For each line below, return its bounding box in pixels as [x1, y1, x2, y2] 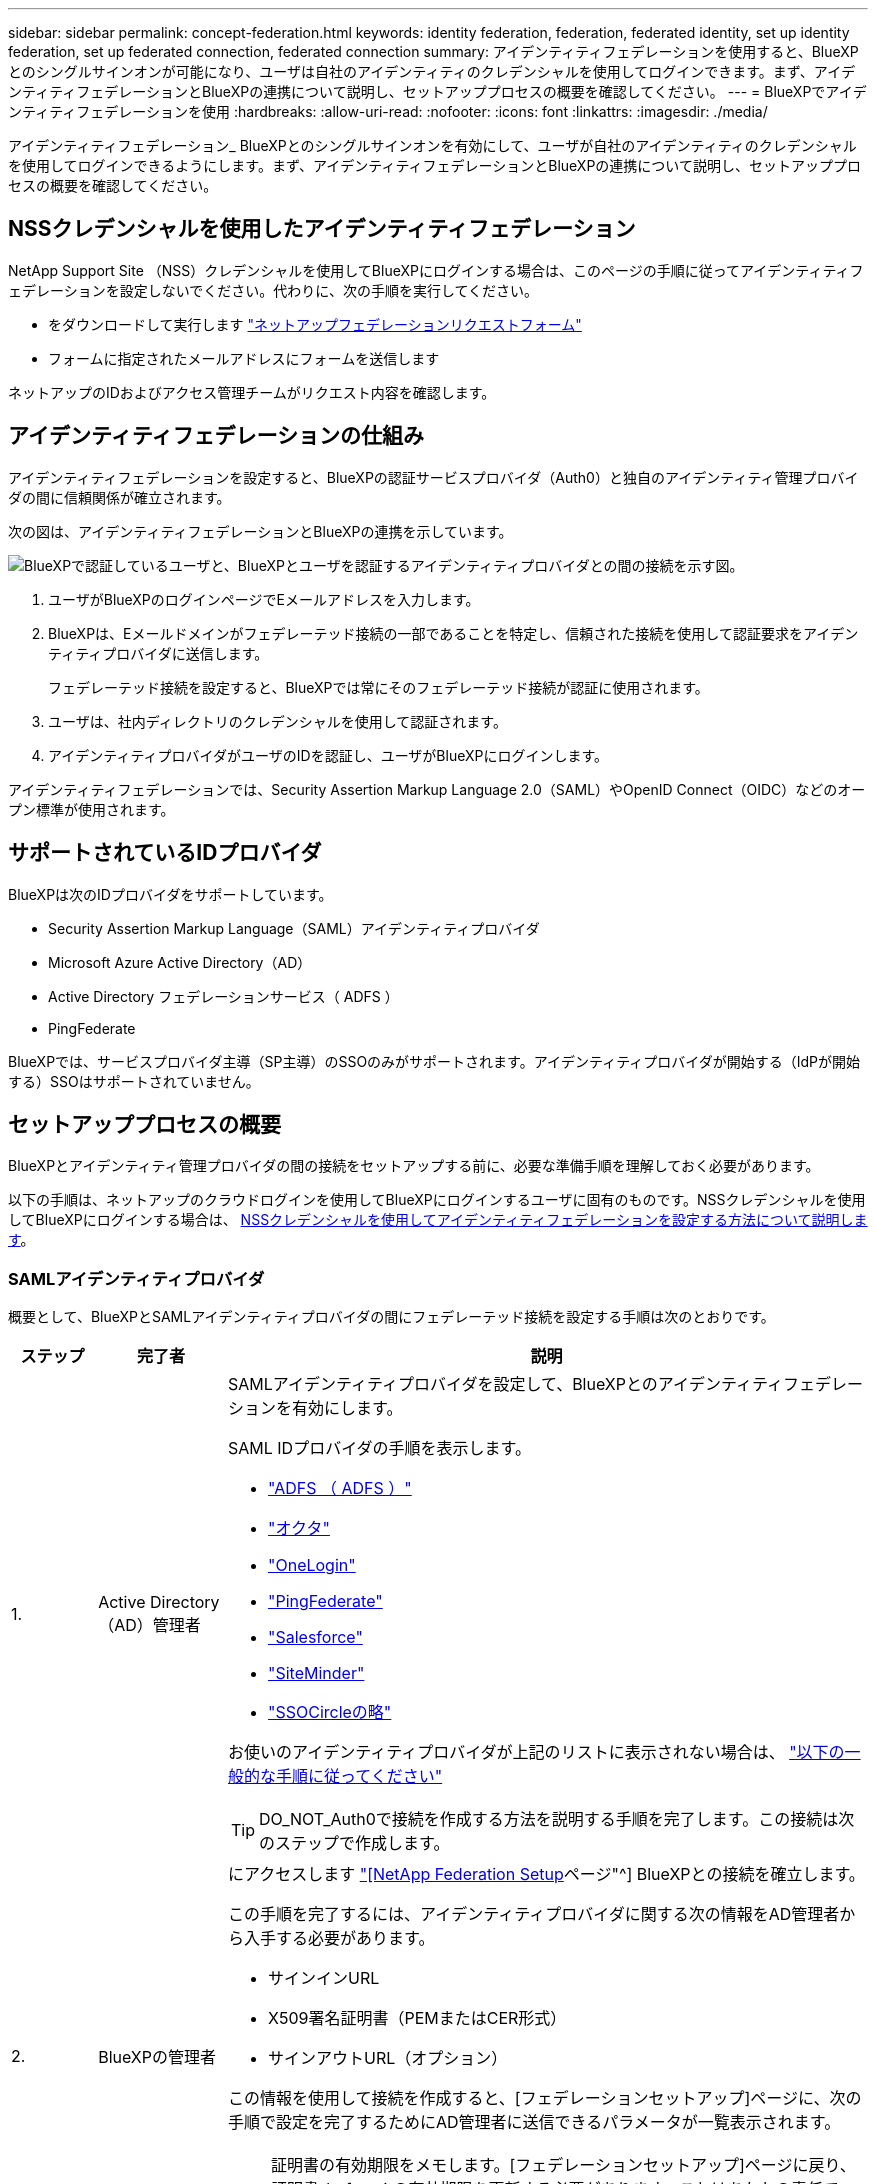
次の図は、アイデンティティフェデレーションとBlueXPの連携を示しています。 [8, 522, 513, 540]
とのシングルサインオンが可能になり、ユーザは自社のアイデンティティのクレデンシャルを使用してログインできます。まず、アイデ [8, 63, 856, 80]
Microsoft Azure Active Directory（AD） [48, 953, 312, 971]
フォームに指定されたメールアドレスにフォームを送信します [48, 349, 440, 367]
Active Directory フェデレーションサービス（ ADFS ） [48, 987, 399, 1005]
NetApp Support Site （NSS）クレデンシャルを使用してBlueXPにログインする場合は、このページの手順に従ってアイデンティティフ [8, 261, 864, 279]
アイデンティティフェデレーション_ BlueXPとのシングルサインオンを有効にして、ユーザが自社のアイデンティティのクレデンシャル [8, 137, 857, 154]
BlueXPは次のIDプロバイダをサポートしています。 [8, 885, 333, 903]
